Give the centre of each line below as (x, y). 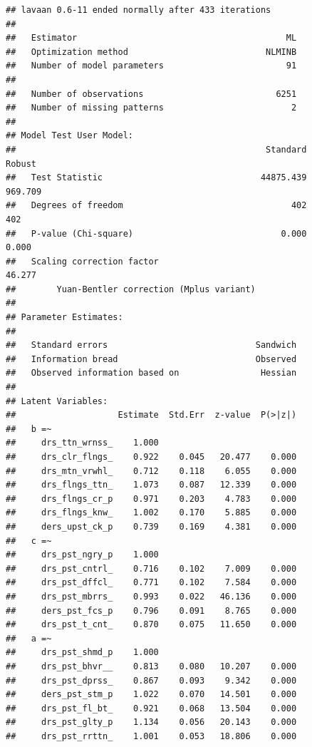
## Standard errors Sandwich (151, 345)
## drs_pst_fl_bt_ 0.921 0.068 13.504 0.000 (151, 708)
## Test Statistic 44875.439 (156, 178)
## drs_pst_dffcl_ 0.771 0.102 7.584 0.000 (151, 583)
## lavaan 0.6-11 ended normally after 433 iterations (139, 10)
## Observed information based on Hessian (151, 373)
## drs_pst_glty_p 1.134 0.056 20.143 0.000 (151, 722)
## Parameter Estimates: (64, 318)
